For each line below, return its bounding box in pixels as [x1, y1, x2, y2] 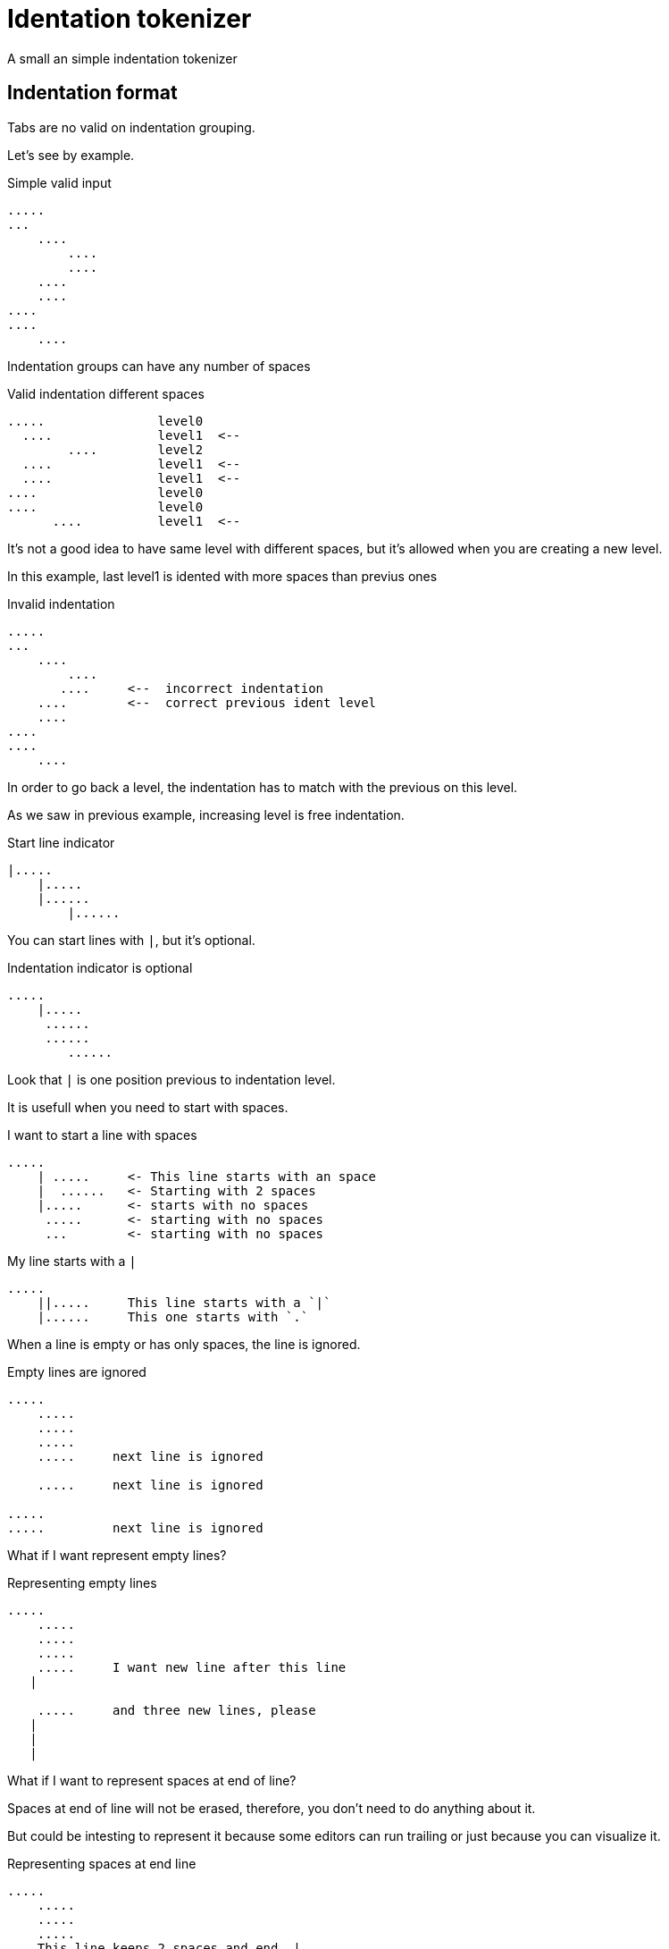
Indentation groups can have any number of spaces [7, 358, 311, 374]
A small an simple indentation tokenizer [7, 50, 238, 66]
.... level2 [67, 442, 204, 457]
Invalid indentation [7, 595, 115, 612]
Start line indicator [7, 834, 115, 850]
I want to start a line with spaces [7, 1126, 197, 1143]
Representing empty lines [7, 1574, 157, 1590]
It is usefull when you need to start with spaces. [7, 1099, 289, 1115]
